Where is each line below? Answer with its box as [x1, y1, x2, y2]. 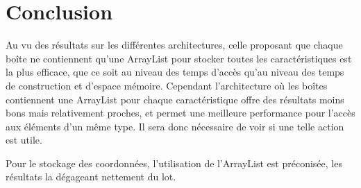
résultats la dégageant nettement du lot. [6, 169, 176, 184]
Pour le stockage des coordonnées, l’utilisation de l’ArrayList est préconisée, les [6, 155, 342, 170]
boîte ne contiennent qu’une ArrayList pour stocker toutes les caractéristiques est [6, 51, 352, 65]
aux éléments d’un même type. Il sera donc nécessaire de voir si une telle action [6, 119, 344, 133]
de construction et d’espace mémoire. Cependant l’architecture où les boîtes [6, 78, 328, 92]
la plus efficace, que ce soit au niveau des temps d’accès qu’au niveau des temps [6, 65, 344, 79]
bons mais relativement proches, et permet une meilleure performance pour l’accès [6, 105, 355, 120]
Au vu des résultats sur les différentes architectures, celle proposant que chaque [6, 37, 343, 52]
